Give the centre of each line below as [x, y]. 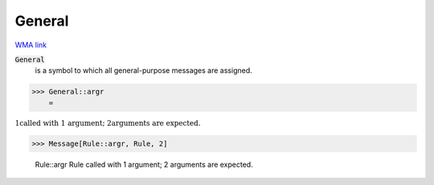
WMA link [31, 45]
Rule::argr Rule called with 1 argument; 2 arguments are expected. [144, 164]
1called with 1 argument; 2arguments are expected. [108, 123]
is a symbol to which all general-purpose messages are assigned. [143, 70]
